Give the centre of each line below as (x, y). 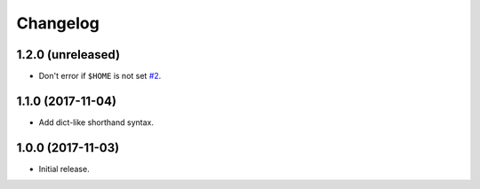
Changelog (58, 23)
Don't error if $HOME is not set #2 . (100, 76)
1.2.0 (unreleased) (68, 55)
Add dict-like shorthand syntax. (96, 122)
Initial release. (64, 169)
